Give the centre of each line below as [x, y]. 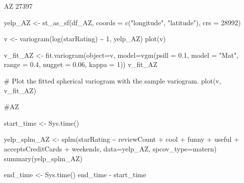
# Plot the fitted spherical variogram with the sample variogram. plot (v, [113, 80]
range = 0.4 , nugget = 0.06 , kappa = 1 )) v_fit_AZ [81, 64]
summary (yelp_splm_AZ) [43, 158]
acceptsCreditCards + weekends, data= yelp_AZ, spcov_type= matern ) [110, 148]
